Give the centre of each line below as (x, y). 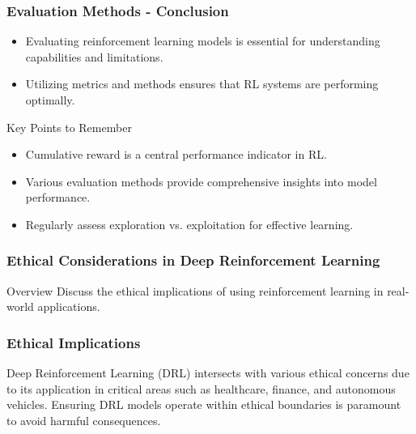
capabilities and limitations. (94, 56)
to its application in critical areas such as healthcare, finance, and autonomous (201, 388)
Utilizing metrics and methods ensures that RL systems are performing (202, 84)
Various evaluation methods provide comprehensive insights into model (201, 181)
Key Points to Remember (69, 127)
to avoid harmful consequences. (84, 420)
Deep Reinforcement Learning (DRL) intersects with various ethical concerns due (208, 373)
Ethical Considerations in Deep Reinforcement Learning (193, 260)
